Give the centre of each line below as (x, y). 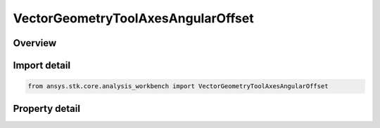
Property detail (47, 108)
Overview (35, 43)
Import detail (42, 65)
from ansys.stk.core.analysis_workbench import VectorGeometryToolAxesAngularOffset (178, 86)
